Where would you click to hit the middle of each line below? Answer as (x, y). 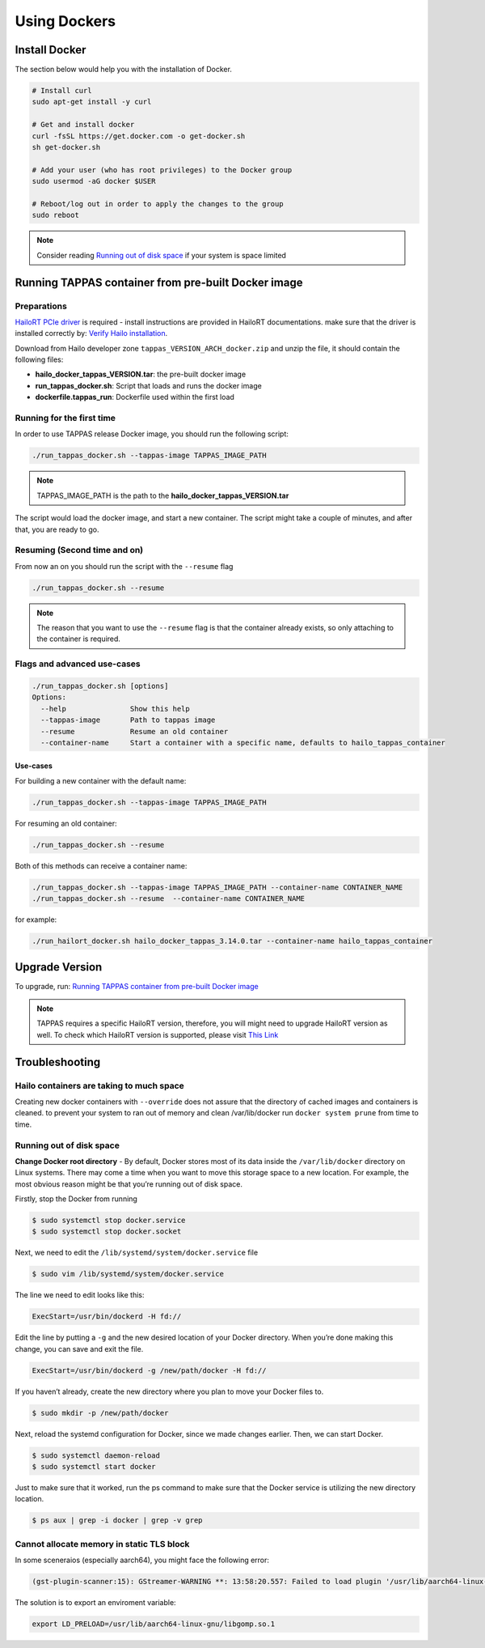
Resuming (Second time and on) (79, 550)
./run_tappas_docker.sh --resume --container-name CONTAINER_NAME (169, 899)
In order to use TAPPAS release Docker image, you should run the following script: (152, 434)
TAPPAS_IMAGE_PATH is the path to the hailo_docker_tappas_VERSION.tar (163, 495)
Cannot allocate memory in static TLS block (102, 1544)
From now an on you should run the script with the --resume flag (124, 566)
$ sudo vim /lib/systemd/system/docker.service (128, 1274)
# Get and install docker (83, 125)
